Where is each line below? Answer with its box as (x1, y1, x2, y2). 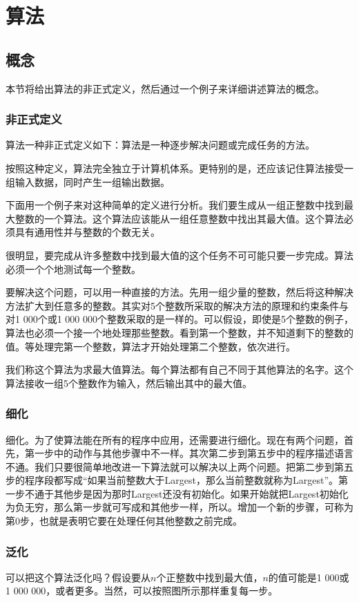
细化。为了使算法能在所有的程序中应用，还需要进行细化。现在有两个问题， (6, 432, 344, 446)
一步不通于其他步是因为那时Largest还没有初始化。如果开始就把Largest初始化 (6, 486, 349, 500)
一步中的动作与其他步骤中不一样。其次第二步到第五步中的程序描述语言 (34, 446, 353, 460)
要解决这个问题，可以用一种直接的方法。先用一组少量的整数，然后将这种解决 (6, 285, 353, 299)
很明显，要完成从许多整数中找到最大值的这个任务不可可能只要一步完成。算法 (6, 247, 353, 262)
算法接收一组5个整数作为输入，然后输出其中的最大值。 (6, 375, 252, 390)
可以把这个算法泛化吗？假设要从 (6, 570, 151, 584)
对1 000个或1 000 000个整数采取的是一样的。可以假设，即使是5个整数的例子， (6, 312, 353, 326)
